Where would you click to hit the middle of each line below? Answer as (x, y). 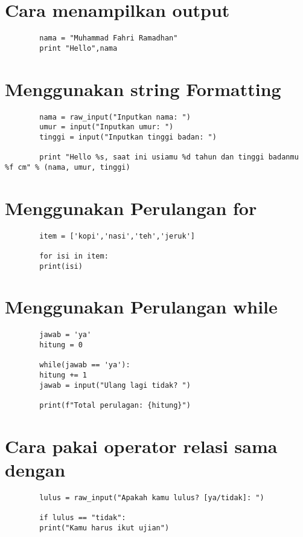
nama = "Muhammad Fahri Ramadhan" (109, 38)
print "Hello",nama (78, 48)
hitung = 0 (61, 345)
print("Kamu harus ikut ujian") (104, 528)
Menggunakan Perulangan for (131, 207)
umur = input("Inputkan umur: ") (107, 127)
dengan (35, 469)
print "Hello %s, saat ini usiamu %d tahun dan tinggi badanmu (169, 157)
